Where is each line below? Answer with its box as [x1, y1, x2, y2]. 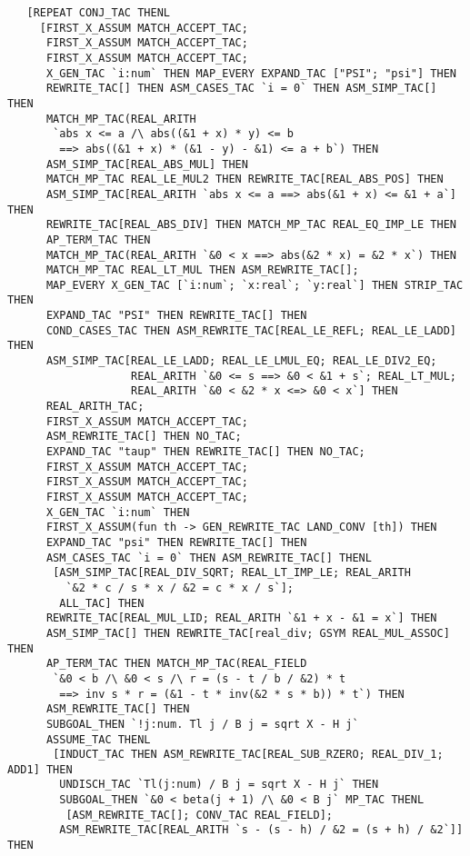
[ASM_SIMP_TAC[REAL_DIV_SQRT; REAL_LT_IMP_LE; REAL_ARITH [53, 566, 411, 580]
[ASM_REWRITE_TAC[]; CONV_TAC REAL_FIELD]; [65, 808, 333, 821]
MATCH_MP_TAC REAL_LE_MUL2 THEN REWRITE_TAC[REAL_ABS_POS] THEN [45, 173, 444, 186]
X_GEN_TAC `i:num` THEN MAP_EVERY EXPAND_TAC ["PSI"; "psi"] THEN [45, 66, 456, 80]
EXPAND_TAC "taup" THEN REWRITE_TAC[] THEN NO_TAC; [45, 445, 365, 459]
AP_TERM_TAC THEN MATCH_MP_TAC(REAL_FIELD [45, 657, 307, 671]
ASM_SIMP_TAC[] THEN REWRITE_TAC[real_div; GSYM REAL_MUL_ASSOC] [45, 626, 450, 640]
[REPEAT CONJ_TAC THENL [26, 6, 170, 19]
